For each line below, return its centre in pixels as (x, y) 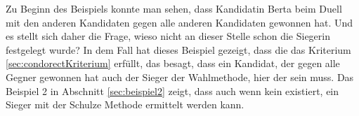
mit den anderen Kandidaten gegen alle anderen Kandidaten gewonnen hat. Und (179, 22)
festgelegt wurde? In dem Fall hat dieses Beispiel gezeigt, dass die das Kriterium (178, 49)
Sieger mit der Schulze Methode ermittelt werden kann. (125, 104)
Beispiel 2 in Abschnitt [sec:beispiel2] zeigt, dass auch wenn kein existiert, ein (172, 90)
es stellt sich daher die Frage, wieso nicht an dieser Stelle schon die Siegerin (168, 36)
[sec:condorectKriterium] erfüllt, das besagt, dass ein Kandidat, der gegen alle (173, 63)
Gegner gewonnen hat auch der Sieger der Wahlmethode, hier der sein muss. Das (180, 77)
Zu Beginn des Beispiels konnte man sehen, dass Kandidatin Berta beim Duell (174, 8)
